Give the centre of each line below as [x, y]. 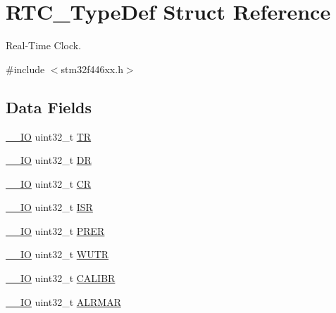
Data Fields [49, 107]
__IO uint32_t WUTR [57, 254]
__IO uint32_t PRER [55, 230]
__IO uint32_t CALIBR [61, 278]
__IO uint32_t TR [49, 136]
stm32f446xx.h [92, 69]
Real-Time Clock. [44, 45]
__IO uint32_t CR [49, 183]
